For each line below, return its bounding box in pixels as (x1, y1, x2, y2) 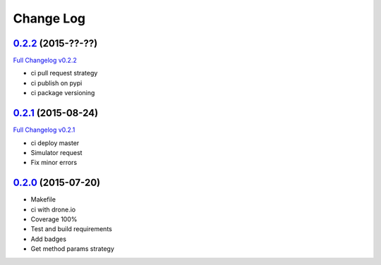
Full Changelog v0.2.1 (13, 125, 75, 134)
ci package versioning (30, 89, 95, 97)
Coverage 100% (30, 215, 78, 223)
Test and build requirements (30, 225, 112, 233)
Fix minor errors (30, 159, 78, 167)
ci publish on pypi (30, 78, 83, 87)
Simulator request (30, 148, 83, 156)
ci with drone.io (30, 205, 76, 214)
